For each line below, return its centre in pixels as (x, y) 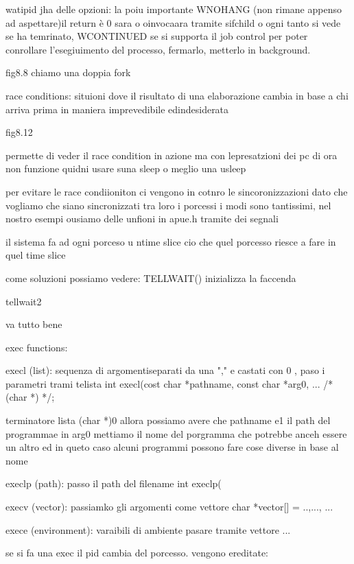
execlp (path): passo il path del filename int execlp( (114, 483)
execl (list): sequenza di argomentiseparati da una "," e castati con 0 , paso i (165, 370)
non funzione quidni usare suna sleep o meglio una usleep (126, 168)
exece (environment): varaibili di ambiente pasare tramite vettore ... (148, 529)
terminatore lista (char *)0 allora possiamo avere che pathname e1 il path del (168, 420)
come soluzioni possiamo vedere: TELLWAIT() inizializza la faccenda (151, 278)
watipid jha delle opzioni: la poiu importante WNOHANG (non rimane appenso (174, 9)
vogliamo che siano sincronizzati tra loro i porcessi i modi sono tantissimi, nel (168, 205)
